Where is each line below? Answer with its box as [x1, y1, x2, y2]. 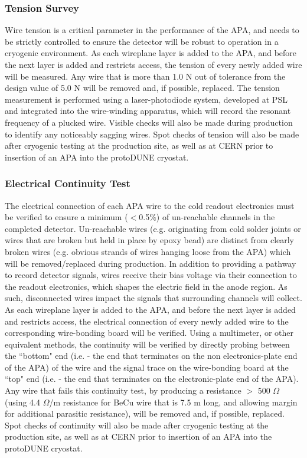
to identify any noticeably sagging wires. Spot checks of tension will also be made [5, 127, 299, 140]
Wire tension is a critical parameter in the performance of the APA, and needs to [5, 24, 299, 36]
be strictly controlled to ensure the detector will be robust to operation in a [5, 35, 279, 47]
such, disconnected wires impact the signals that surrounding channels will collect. [5, 292, 302, 304]
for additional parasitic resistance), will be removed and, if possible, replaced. [5, 407, 285, 420]
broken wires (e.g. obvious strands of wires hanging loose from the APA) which [5, 245, 291, 257]
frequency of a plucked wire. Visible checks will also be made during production [5, 116, 293, 128]
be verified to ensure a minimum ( [5, 211, 128, 223]
